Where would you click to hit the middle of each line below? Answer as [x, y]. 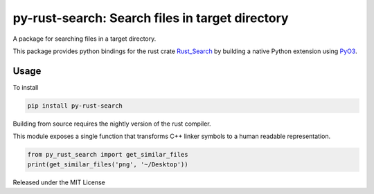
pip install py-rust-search [75, 106]
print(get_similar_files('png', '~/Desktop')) [108, 164]
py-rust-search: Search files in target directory [151, 18]
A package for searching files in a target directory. [84, 39]
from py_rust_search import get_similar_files [108, 155]
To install [26, 87]
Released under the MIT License [59, 182]
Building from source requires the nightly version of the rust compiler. [112, 124]
